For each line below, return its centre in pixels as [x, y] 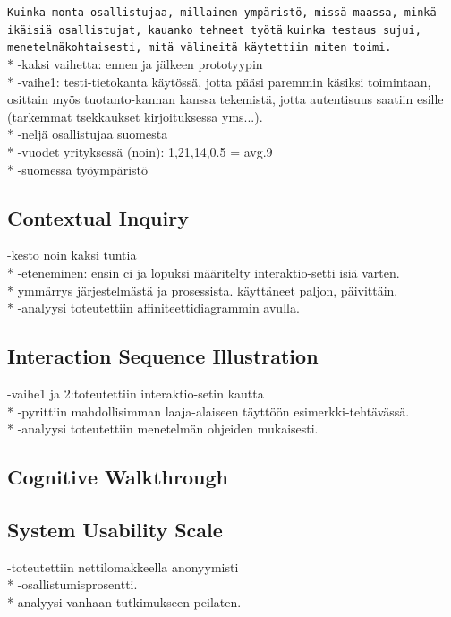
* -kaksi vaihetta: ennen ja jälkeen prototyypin [135, 63]
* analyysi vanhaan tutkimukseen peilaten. [124, 601]
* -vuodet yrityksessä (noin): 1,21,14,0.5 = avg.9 [140, 151]
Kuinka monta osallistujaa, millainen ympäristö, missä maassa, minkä [222, 13]
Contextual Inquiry [98, 217]
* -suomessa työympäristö [78, 169]
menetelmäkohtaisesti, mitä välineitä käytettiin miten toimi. [200, 48]
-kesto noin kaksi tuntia [72, 255]
